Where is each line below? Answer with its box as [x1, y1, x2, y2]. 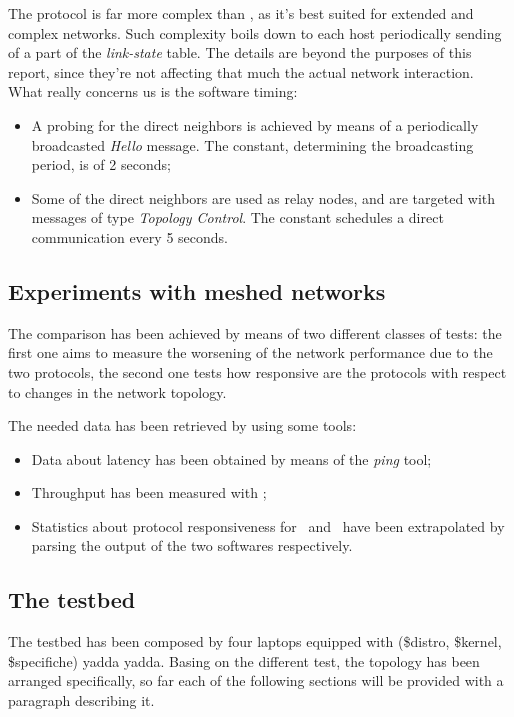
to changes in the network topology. [8, 381, 227, 402]
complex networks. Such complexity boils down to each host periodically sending [8, 22, 502, 43]
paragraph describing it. [8, 690, 155, 711]
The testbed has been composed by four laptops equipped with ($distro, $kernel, [8, 631, 502, 652]
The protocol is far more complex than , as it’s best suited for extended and [8, 3, 474, 23]
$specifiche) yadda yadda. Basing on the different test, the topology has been [8, 650, 480, 671]
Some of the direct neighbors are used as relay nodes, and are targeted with [31, 187, 496, 208]
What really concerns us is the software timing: [8, 81, 298, 102]
